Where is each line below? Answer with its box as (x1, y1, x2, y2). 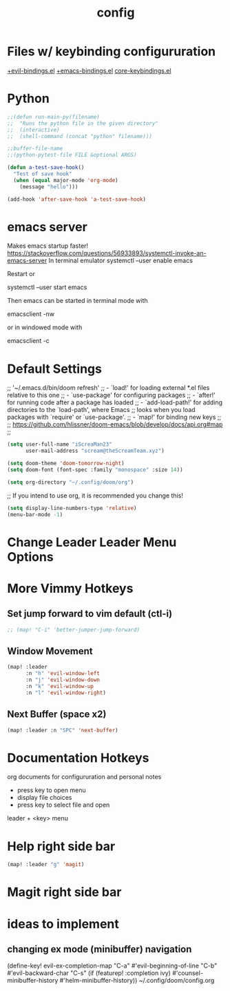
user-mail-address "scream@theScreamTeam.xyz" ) (25, 447, 165, 455)
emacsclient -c (7, 337, 50, 345)
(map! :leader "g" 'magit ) (7, 861, 85, 868)
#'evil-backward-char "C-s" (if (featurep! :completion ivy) (7, 969, 171, 977)
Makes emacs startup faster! (7, 242, 88, 250)
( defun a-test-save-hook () (7, 164, 85, 171)
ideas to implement (7, 916, 119, 932)
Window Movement (7, 645, 93, 657)
